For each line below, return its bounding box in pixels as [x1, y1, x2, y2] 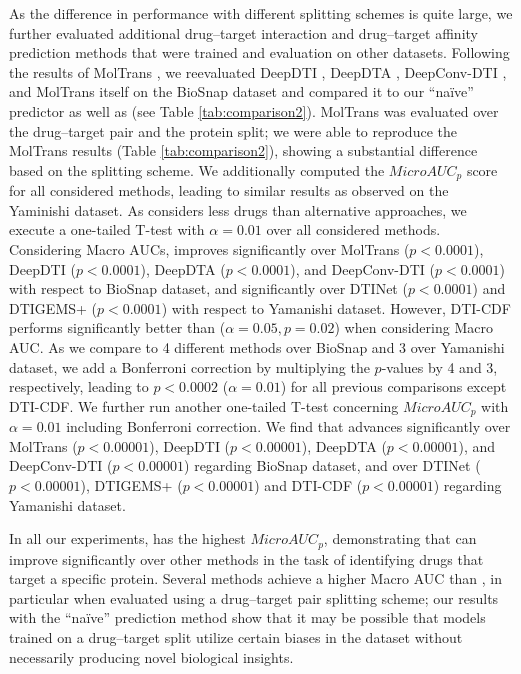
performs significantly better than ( [9, 317, 226, 338]
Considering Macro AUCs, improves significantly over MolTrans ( [9, 238, 410, 259]
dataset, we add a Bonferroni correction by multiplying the [9, 356, 370, 377]
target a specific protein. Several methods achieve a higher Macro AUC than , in [9, 568, 503, 589]
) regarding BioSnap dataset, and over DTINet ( [184, 455, 481, 476]
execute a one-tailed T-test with [9, 219, 205, 240]
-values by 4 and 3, [381, 356, 498, 377]
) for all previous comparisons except [280, 376, 507, 397]
